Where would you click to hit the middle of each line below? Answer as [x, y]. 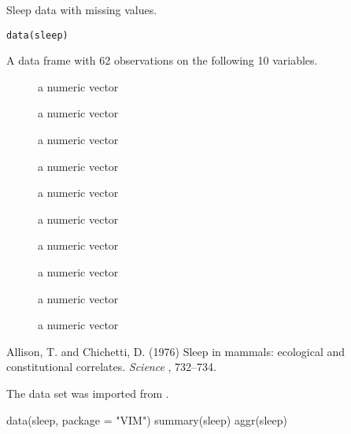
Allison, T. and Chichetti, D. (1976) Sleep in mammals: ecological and [176, 351]
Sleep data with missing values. [82, 9]
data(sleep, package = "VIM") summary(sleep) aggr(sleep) [147, 419]
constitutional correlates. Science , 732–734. [111, 367]
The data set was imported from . [88, 393]
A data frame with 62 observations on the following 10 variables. [162, 60]
